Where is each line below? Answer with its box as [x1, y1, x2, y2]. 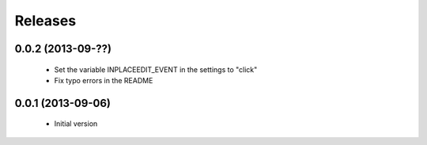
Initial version [54, 119, 98, 128]
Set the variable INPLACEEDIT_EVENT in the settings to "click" [54, 64, 258, 74]
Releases [14, 12, 77, 29]
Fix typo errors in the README [54, 75, 153, 85]
